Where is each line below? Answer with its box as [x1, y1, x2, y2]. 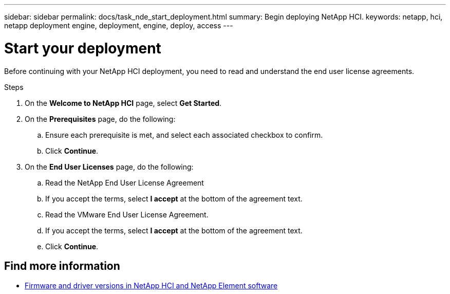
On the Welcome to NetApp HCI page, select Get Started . [25, 98, 222, 107]
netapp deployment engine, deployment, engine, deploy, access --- [4, 21, 233, 30]
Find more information [4, 259, 120, 272]
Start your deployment [4, 39, 161, 57]
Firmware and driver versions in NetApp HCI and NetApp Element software [25, 281, 278, 290]
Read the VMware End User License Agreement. [45, 210, 209, 219]
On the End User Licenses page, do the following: [25, 162, 194, 171]
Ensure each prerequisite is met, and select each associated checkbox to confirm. [45, 130, 323, 139]
